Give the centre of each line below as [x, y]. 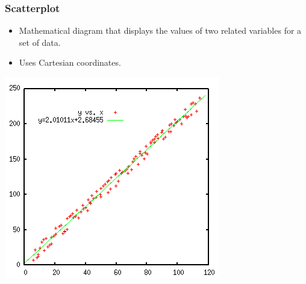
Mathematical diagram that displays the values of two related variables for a [160, 30]
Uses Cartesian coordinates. [70, 62]
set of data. [40, 42]
